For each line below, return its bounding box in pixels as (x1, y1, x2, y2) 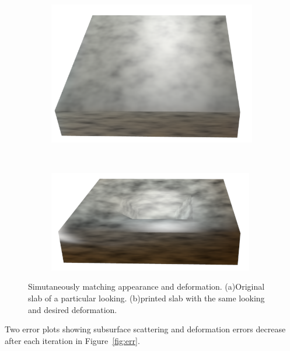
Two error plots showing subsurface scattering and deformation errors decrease (5, 323, 286, 335)
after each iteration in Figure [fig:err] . (5, 334, 140, 346)
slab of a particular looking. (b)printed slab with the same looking (28, 291, 265, 304)
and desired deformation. (28, 303, 117, 315)
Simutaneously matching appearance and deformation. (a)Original (28, 280, 265, 293)
